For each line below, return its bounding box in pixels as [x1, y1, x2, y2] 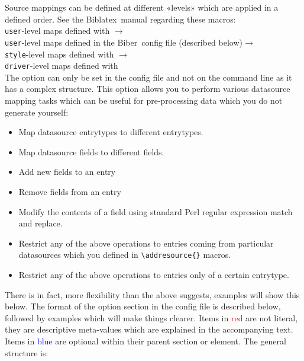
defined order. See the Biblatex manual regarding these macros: [5, 12, 236, 25]
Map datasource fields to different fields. [18, 145, 164, 158]
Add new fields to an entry [18, 165, 116, 178]
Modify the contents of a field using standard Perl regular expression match [18, 205, 293, 218]
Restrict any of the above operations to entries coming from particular [18, 237, 274, 249]
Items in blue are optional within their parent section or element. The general [5, 334, 286, 347]
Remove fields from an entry [18, 185, 121, 197]
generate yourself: [5, 106, 69, 118]
